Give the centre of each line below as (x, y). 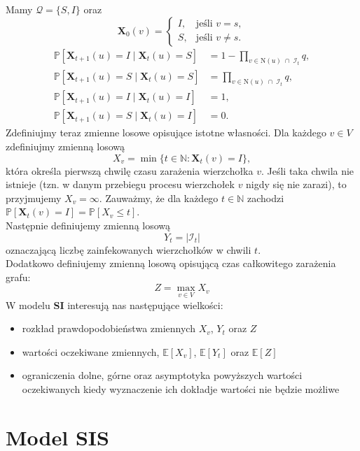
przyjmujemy (34, 198)
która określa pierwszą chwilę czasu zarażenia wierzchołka (130, 170)
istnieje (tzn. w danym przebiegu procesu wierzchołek (120, 184)
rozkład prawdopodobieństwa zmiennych (109, 328)
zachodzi (265, 198)
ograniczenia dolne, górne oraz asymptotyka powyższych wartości (162, 375)
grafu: (18, 277)
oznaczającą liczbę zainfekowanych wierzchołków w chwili (129, 249)
